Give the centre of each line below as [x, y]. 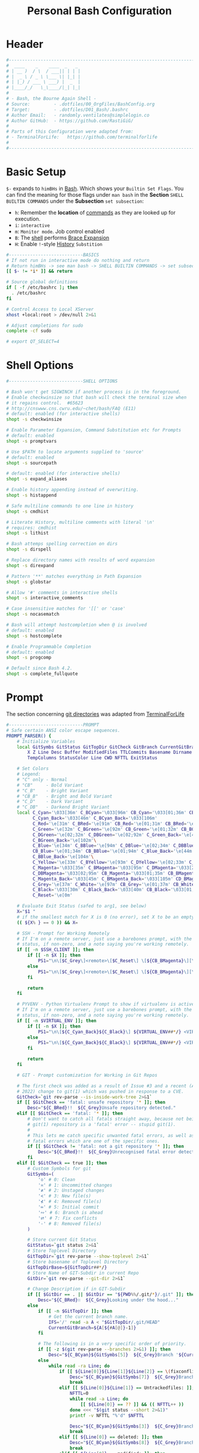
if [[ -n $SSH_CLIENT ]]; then [55, 950]
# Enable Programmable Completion [49, 647]
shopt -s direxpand [30, 565]
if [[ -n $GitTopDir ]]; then [75, 1311]
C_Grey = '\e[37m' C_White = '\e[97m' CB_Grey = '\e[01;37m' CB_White [113, 884]
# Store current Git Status [62, 1240]
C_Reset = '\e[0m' [52, 895]
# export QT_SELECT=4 [33, 342]
